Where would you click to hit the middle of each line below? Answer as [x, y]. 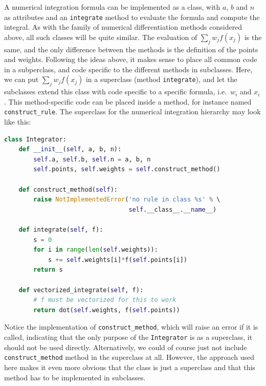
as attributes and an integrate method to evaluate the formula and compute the [132, 17]
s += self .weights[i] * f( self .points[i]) [118, 260]
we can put [21, 79]
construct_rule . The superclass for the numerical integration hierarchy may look [132, 111]
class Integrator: [35, 139]
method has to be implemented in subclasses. [75, 377]
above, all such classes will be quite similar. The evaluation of [101, 37]
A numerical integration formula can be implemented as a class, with [112, 7]
